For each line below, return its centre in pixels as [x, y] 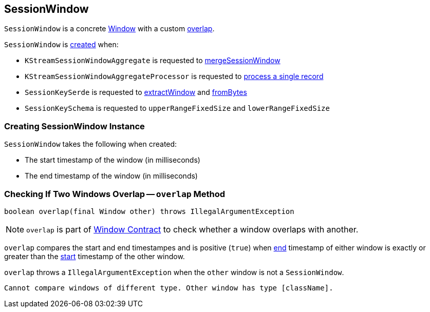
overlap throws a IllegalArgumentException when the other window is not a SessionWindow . [174, 272]
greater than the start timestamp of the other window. [95, 256]
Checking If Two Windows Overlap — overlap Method [115, 194]
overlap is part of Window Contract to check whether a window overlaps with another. [192, 229]
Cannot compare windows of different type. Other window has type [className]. [169, 288]
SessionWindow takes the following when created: [91, 144]
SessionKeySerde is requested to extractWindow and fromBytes [136, 92]
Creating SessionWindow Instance [74, 126]
